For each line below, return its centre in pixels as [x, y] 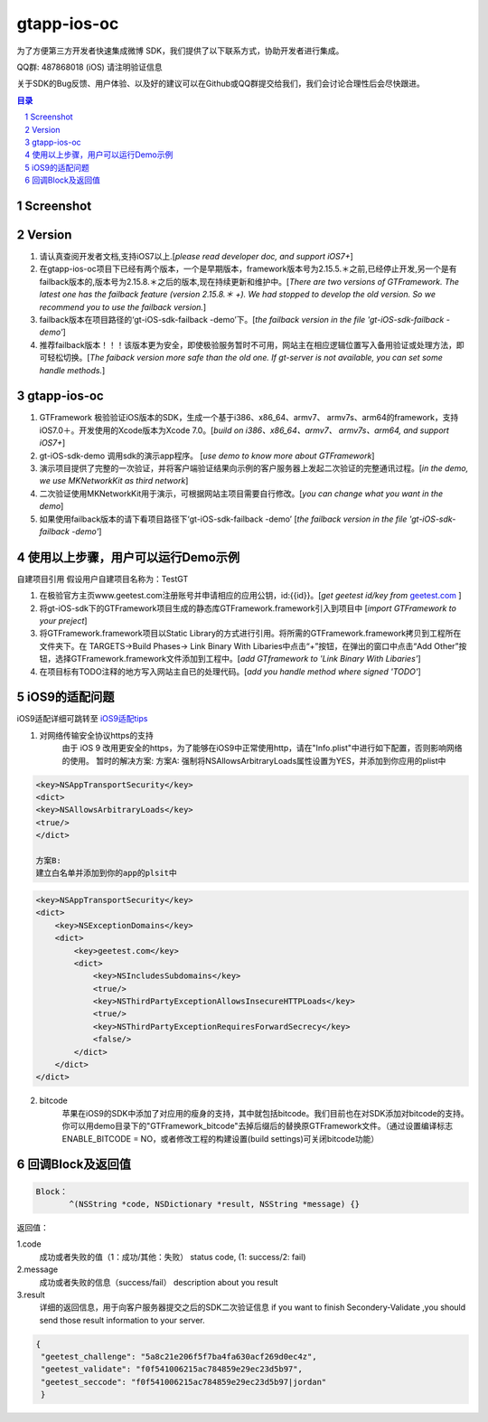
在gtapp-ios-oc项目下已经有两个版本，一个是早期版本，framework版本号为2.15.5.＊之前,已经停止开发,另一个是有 [248, 269]
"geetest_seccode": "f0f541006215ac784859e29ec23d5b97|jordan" [184, 1382]
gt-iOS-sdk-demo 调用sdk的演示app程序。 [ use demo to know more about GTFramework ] [207, 456]
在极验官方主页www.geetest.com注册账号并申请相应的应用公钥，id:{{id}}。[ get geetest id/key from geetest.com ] [250, 596]
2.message [38, 1269]
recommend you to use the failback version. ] [123, 306]
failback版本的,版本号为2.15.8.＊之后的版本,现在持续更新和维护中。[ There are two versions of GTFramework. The [249, 281]
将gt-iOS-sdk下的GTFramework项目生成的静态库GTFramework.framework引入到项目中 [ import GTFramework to [248, 608]
